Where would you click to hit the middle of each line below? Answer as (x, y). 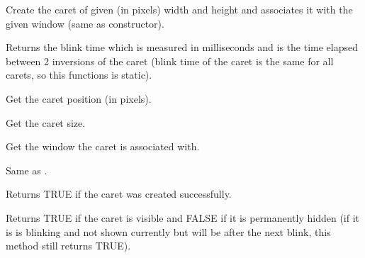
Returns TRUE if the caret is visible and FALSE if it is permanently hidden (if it (183, 217)
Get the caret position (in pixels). (79, 98)
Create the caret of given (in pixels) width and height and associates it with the (179, 9)
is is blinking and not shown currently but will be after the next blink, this (168, 231)
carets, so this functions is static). (79, 75)
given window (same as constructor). (85, 23)
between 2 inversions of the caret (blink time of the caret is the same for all (170, 61)
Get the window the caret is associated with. (103, 146)
